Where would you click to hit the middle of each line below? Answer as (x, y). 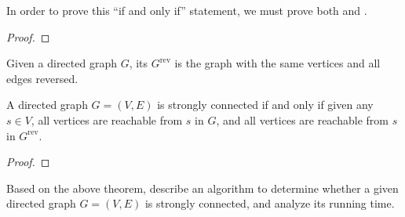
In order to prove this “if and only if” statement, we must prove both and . (187, 10)
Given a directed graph (62, 63)
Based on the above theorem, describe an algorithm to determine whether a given (202, 188)
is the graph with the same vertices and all (277, 63)
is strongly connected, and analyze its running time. (270, 203)
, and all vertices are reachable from (302, 119)
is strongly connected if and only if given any (265, 105)
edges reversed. (42, 78)
